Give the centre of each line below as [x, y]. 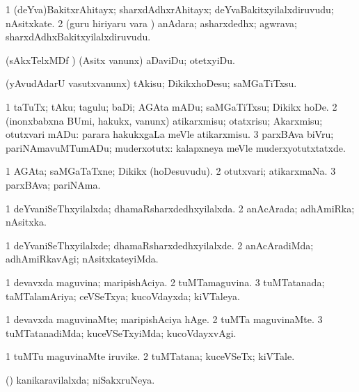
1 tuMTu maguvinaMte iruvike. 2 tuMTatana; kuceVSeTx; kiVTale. [150, 356]
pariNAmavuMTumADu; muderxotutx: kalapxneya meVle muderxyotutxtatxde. [176, 147]
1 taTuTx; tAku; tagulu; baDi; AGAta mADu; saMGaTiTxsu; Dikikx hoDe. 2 [171, 106]
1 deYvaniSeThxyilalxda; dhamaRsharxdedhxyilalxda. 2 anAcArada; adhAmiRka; [180, 208]
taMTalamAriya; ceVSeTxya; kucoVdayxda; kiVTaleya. [123, 296]
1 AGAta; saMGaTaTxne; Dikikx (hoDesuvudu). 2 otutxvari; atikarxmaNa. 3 [171, 171]
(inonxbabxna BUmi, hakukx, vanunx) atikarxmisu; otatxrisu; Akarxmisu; [164, 120]
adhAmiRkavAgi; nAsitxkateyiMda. [82, 259]
